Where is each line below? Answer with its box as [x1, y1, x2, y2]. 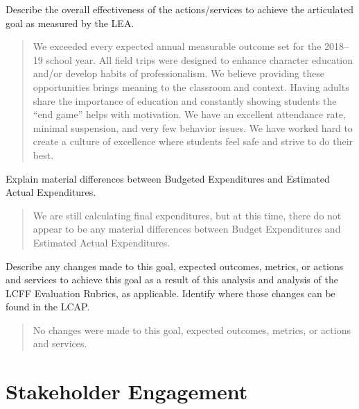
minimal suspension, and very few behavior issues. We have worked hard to [33, 120, 353, 135]
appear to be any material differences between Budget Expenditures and [33, 222, 341, 236]
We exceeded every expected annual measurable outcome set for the [33, 39, 322, 53]
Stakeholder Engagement [6, 377, 248, 406]
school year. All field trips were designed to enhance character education [46, 52, 353, 67]
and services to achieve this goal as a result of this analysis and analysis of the [6, 272, 338, 287]
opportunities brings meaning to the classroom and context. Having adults [33, 79, 349, 94]
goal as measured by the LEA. [6, 15, 134, 30]
